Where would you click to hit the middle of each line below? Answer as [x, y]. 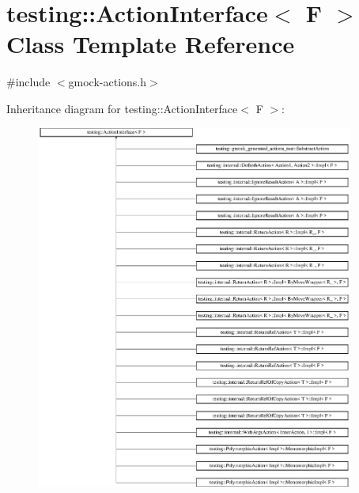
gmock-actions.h [108, 82]
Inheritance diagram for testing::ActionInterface [122, 108]
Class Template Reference [151, 44]
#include [28, 82]
